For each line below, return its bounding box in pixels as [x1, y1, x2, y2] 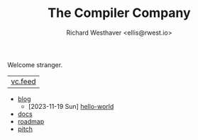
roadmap [17, 117, 45, 125]
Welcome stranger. [7, 60, 62, 69]
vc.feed [11, 76, 37, 86]
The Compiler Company [48, 5, 191, 21]
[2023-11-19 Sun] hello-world [28, 102, 114, 110]
